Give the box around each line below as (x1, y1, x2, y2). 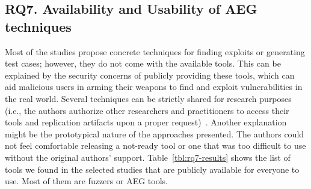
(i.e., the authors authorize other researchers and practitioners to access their (5, 104, 289, 116)
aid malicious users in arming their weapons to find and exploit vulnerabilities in (5, 80, 303, 93)
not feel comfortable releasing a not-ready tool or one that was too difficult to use (5, 139, 306, 152)
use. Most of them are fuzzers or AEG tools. (5, 175, 168, 187)
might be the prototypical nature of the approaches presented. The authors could (5, 127, 304, 140)
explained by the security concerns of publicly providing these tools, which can (5, 68, 295, 81)
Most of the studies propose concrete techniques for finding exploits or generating (5, 45, 305, 58)
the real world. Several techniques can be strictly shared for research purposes (5, 92, 292, 104)
